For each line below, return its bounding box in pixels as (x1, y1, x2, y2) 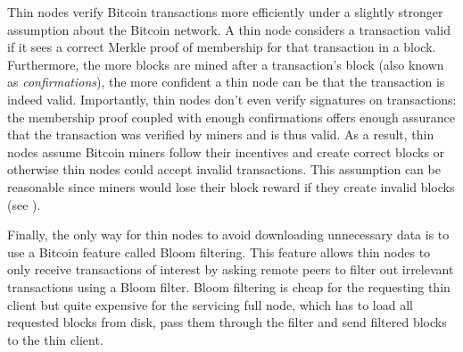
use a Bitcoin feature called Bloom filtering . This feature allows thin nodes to (7, 242, 431, 261)
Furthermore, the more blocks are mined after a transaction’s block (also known (7, 54, 444, 73)
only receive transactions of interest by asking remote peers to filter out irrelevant (7, 260, 454, 279)
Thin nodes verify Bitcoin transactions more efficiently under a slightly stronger (7, 3, 443, 21)
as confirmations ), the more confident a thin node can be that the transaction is (7, 72, 445, 91)
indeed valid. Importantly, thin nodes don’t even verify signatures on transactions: (7, 89, 457, 108)
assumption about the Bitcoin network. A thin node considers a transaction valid (7, 20, 451, 38)
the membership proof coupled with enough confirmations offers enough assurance (7, 107, 455, 126)
